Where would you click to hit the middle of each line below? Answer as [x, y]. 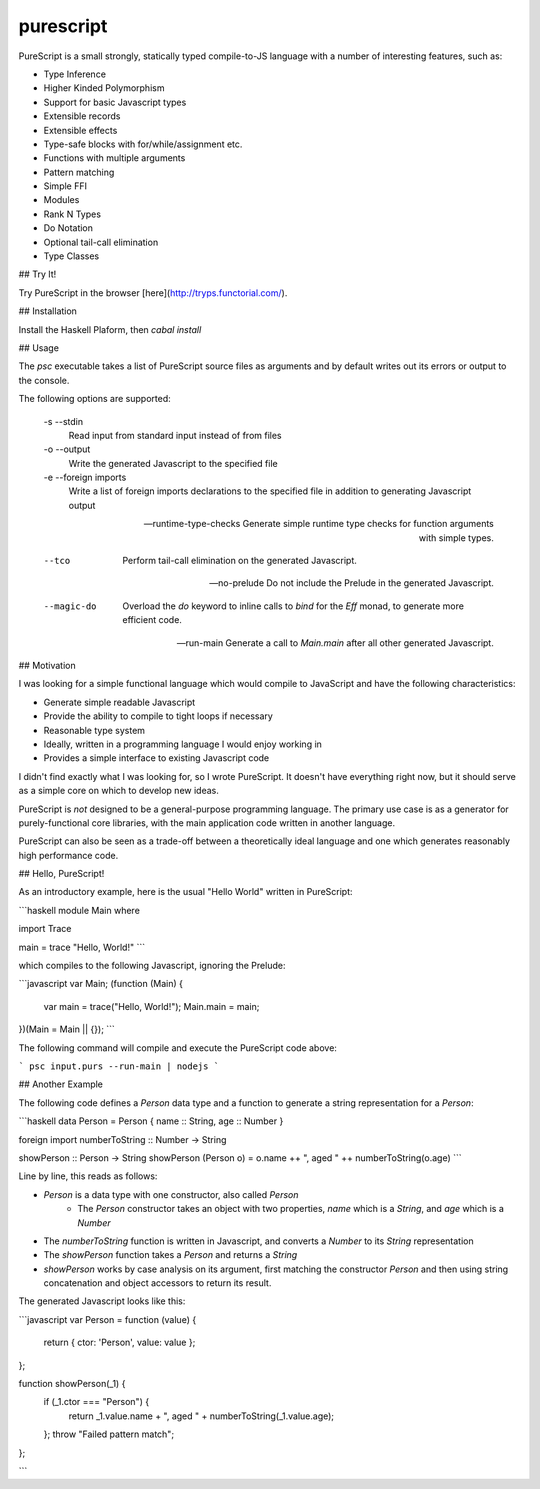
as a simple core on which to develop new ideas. [118, 791]
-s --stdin [63, 421]
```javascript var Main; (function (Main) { [101, 984]
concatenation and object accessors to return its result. [157, 1283]
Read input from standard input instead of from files [175, 435]
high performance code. [68, 855]
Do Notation [68, 228]
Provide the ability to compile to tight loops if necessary [158, 716]
